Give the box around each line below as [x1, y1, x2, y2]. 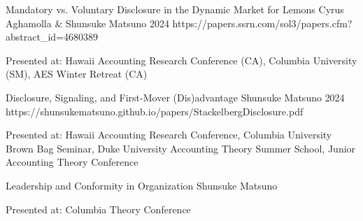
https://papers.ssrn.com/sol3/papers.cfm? [172, 15, 353, 30]
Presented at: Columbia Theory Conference [6, 201, 191, 216]
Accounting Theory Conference [6, 155, 138, 169]
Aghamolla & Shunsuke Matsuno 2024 [6, 15, 169, 30]
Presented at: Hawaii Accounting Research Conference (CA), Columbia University [6, 52, 357, 67]
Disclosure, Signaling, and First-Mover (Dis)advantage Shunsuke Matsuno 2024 [6, 90, 345, 104]
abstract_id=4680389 [6, 29, 98, 44]
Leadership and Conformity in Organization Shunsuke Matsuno [6, 178, 278, 192]
